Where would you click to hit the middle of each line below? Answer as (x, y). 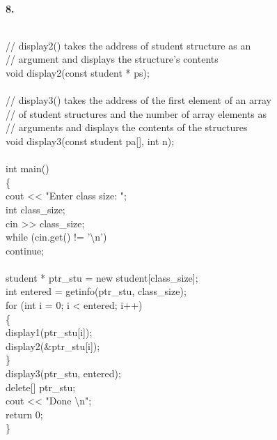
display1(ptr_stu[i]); (49, 332)
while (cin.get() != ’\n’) (56, 237)
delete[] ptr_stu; (41, 387)
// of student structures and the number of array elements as (136, 113)
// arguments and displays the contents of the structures (127, 127)
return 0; (24, 414)
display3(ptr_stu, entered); (63, 373)
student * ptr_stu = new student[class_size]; (102, 277)
